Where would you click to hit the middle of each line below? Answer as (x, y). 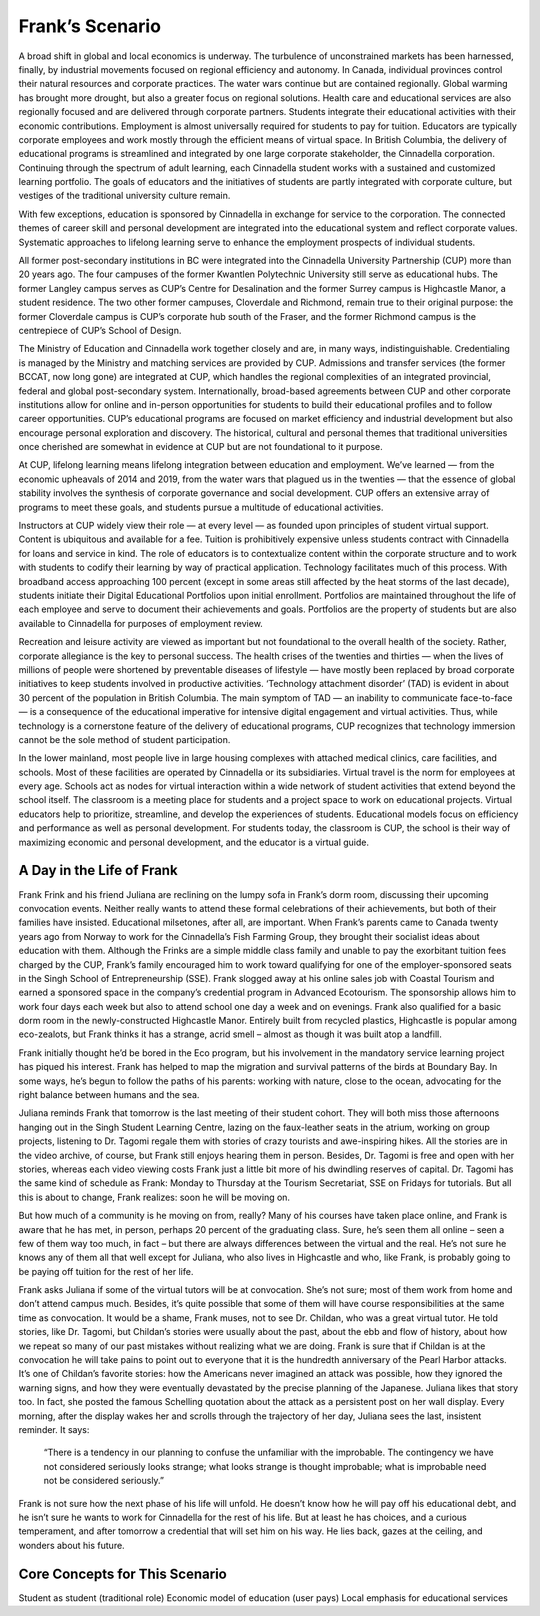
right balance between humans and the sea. (109, 1095)
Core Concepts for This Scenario (122, 1573)
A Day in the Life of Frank (98, 870)
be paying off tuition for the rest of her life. (106, 1271)
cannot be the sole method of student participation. (124, 739)
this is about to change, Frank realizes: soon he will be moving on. (154, 1197)
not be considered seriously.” (104, 1481)
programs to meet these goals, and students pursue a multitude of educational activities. (201, 507)
